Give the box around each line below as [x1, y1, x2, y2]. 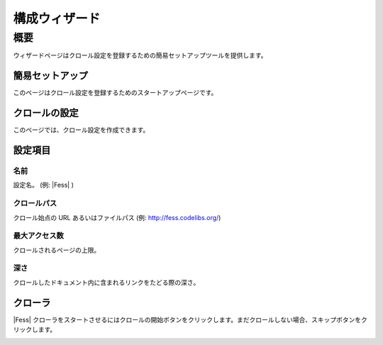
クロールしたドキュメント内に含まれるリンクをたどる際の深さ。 [13, 278, 200, 287]
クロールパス [13, 199, 57, 209]
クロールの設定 [13, 107, 79, 119]
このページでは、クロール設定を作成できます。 [13, 126, 150, 134]
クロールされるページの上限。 [13, 246, 101, 254]
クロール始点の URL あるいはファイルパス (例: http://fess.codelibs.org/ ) [13, 213, 221, 221]
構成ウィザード [13, 11, 101, 26]
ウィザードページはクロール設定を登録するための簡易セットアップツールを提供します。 [13, 51, 267, 60]
